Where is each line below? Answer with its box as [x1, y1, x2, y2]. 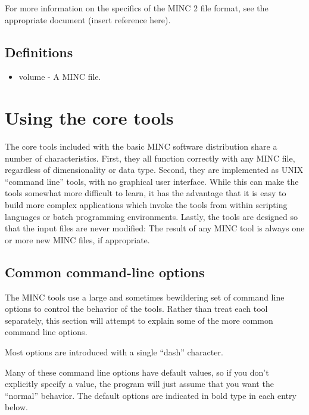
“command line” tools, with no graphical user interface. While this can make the [5, 175, 299, 187]
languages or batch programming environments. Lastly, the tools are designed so [5, 210, 298, 222]
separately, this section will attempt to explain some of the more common [5, 314, 273, 326]
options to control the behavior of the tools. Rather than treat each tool [5, 302, 268, 315]
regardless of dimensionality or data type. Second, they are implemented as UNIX [5, 163, 304, 176]
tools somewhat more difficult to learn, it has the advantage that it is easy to [5, 187, 286, 199]
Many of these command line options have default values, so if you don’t [5, 366, 269, 378]
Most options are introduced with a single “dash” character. [5, 346, 223, 358]
